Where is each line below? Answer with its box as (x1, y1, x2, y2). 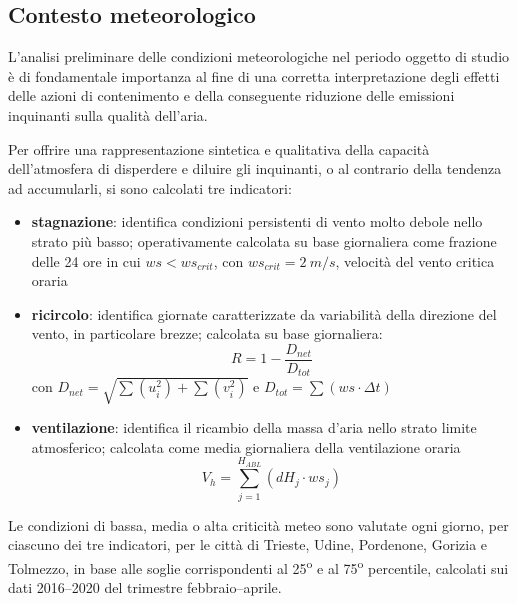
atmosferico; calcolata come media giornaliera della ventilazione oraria (31, 436, 461, 457)
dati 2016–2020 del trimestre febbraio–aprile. (8, 577, 282, 598)
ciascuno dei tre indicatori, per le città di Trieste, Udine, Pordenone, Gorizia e (8, 534, 488, 555)
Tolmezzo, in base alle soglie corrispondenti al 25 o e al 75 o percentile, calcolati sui (8, 554, 509, 578)
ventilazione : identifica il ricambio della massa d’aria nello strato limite (31, 416, 477, 437)
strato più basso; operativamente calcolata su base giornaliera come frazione (31, 230, 497, 251)
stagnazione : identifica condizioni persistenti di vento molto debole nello (31, 211, 483, 232)
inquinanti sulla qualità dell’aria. (8, 104, 208, 125)
